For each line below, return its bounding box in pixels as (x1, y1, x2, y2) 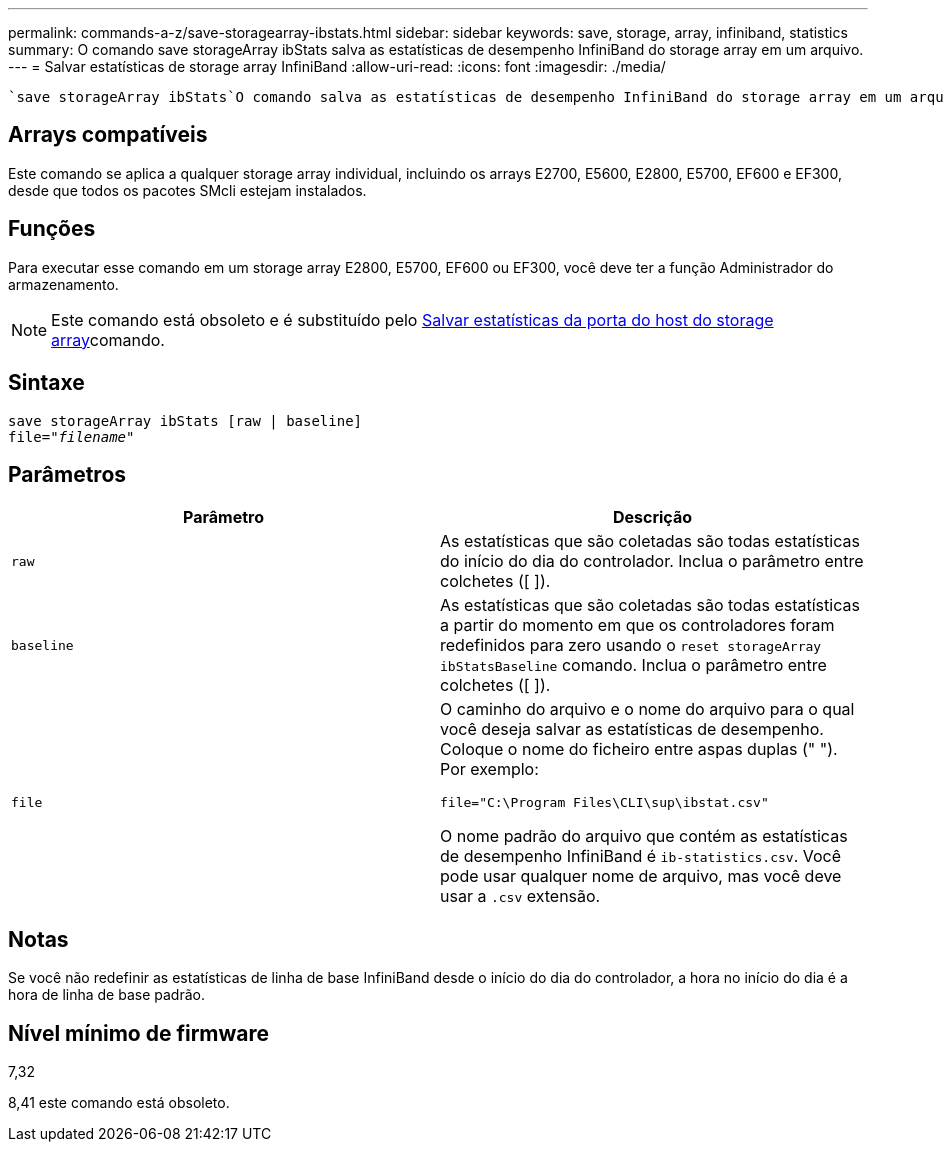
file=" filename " (8, 428, 135, 445)
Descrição (612, 507, 693, 528)
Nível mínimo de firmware (8, 1020, 270, 1046)
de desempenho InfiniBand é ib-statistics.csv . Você (440, 846, 842, 867)
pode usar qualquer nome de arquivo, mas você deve (440, 866, 842, 887)
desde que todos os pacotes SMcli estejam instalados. (8, 181, 367, 199)
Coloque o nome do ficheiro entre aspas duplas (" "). (440, 739, 838, 760)
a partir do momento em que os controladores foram (440, 615, 835, 636)
